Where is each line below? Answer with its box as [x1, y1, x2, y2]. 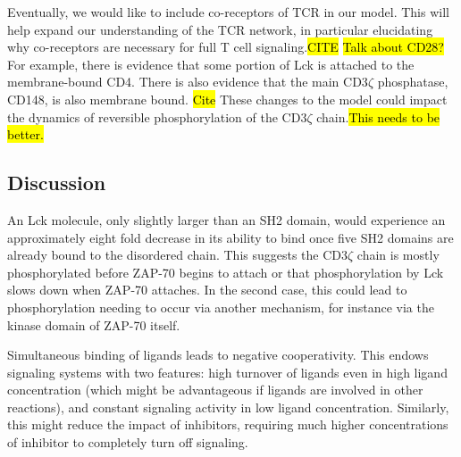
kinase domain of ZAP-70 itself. [7, 315, 180, 334]
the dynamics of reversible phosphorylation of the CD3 [7, 107, 307, 126]
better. [7, 125, 44, 144]
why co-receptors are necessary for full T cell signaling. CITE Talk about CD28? [7, 37, 444, 56]
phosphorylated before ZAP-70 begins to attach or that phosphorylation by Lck [7, 262, 444, 281]
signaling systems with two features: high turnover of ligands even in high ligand [7, 362, 448, 381]
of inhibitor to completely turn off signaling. [7, 433, 248, 452]
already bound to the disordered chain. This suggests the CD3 [7, 245, 348, 264]
